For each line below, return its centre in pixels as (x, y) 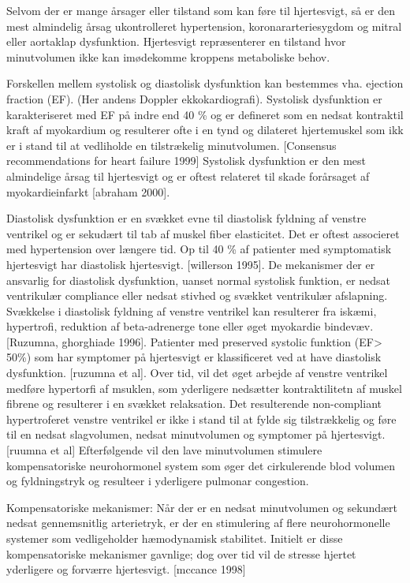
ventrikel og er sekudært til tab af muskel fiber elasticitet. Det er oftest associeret (203, 233)
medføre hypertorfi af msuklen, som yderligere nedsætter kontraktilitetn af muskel (204, 388)
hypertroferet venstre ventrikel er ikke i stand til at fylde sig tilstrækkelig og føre (201, 419)
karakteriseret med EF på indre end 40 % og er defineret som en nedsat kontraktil (205, 114)
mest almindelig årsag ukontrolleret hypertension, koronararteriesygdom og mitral (204, 26)
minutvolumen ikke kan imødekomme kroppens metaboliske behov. (168, 56)
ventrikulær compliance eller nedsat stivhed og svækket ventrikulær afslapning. (197, 295)
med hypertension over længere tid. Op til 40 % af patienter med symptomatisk (199, 249)
